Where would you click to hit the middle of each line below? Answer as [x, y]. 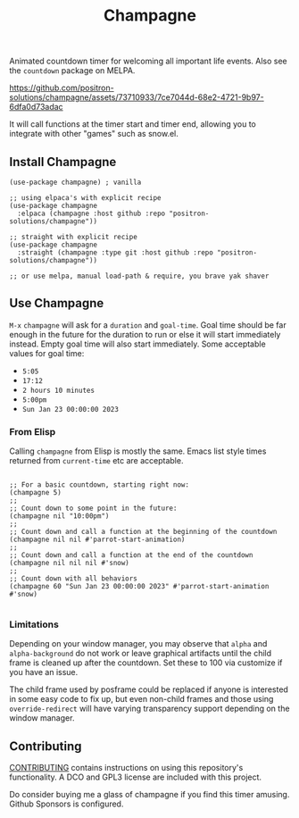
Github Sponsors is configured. [66, 804]
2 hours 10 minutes [58, 390]
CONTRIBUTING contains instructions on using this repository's [126, 768]
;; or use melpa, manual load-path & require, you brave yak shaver [139, 276]
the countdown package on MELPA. [72, 71]
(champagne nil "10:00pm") [59, 516]
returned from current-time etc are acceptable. [96, 461]
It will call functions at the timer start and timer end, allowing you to [133, 124]
